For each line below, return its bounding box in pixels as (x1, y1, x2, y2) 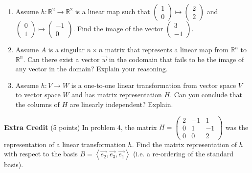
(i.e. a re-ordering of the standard (133, 149, 234, 159)
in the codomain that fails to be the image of (109, 54, 244, 64)
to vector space (15, 89, 61, 100)
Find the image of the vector (77, 23, 163, 33)
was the (225, 122, 249, 132)
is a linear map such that (75, 6, 150, 16)
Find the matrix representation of (136, 139, 237, 149)
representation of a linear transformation (4, 139, 126, 149)
